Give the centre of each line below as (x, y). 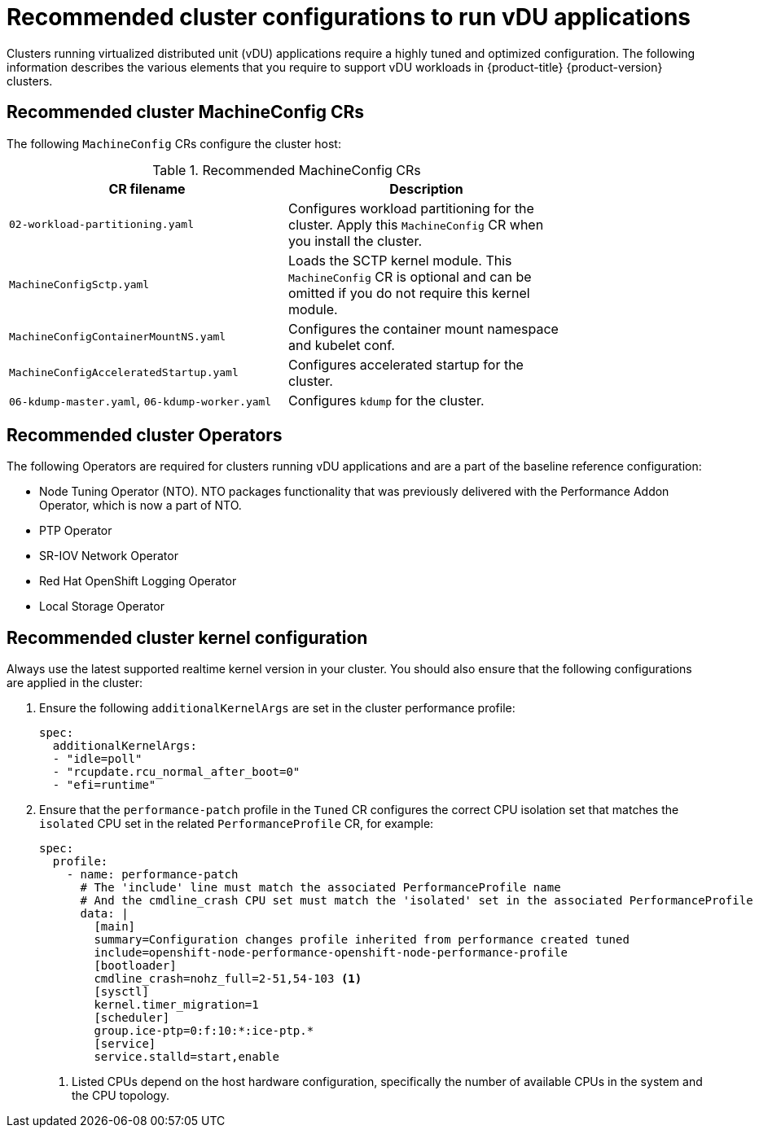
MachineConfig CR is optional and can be (410, 276)
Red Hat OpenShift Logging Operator (138, 581)
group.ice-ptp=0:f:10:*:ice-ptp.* (204, 1031)
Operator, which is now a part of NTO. (140, 506)
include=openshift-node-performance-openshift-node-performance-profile (331, 953)
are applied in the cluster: (75, 683)
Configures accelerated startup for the (406, 364)
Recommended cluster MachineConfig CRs (186, 112)
